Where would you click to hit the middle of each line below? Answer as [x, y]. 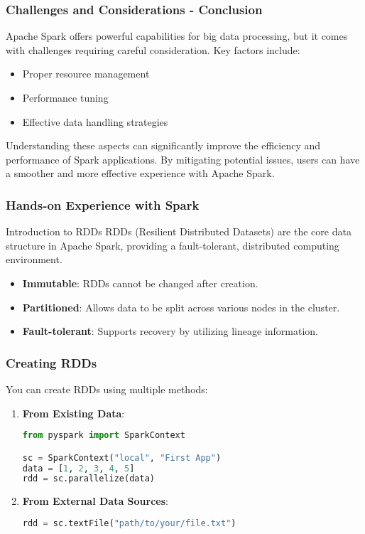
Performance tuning [65, 97]
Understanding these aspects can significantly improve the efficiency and [163, 145]
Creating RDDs [51, 362]
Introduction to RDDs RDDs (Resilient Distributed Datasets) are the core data [179, 231]
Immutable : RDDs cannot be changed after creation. [140, 283]
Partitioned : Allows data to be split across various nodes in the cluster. [181, 307]
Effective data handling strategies [95, 121]
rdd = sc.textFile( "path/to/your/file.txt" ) [129, 523]
